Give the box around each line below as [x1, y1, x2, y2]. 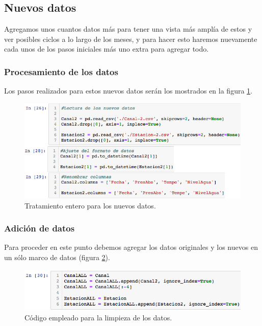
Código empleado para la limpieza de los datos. [24, 312, 172, 322]
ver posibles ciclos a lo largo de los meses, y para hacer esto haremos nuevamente [4, 33, 257, 44]
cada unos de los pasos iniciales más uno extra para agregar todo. [4, 43, 209, 54]
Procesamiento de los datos [4, 65, 118, 78]
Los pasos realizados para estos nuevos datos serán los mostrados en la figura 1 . [4, 85, 252, 96]
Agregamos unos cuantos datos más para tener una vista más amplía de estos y [4, 24, 252, 34]
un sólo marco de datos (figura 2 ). [4, 251, 110, 262]
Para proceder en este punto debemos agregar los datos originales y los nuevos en [4, 242, 258, 252]
